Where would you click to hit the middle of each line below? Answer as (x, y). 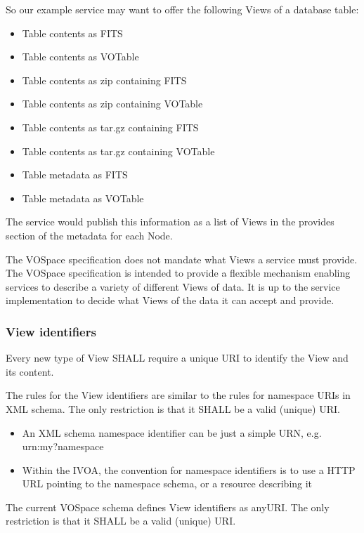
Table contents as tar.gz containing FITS (110, 127)
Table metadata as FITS (75, 175)
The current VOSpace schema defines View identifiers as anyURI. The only (168, 507)
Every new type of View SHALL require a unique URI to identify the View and (177, 358)
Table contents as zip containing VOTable (112, 104)
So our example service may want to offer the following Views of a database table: (182, 9)
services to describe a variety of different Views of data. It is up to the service (173, 286)
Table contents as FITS (72, 33)
